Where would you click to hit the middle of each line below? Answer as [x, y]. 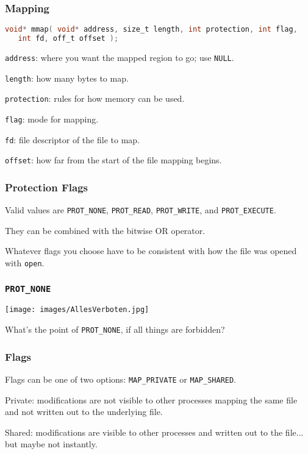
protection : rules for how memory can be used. [95, 98]
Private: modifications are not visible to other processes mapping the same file [151, 399]
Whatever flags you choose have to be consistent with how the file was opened [151, 251]
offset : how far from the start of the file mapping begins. [113, 160]
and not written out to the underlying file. [84, 412]
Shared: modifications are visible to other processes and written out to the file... [154, 432]
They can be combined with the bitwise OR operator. [105, 230]
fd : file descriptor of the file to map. [72, 139]
